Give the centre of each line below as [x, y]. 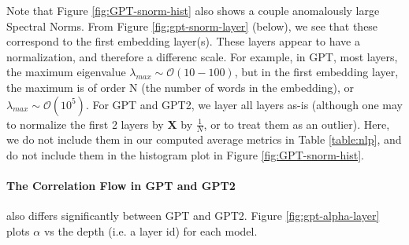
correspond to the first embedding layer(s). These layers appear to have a [183, 41]
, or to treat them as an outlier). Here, [297, 124]
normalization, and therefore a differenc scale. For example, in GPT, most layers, [202, 56]
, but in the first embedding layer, [316, 72]
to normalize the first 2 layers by [85, 124]
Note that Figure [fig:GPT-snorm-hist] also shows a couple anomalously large [193, 10]
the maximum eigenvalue [66, 72]
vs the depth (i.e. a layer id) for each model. [151, 230]
